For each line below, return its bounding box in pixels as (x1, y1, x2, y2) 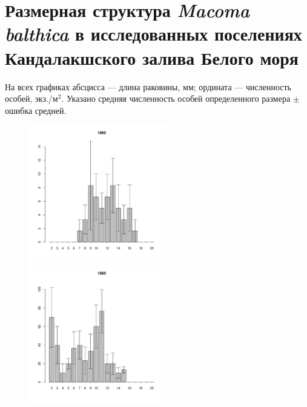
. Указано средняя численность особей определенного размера (61, 92, 291, 105)
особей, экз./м (5, 92, 58, 105)
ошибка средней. (5, 104, 67, 116)
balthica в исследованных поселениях (5, 21, 302, 47)
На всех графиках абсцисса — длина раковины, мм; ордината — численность (5, 80, 291, 93)
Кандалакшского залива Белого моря (5, 45, 299, 70)
